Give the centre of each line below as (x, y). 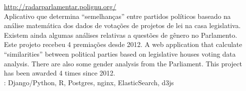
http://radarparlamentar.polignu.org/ (60, 6)
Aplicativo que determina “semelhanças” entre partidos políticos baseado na (117, 16)
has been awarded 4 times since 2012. (60, 73)
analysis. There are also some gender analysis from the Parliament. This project (123, 63)
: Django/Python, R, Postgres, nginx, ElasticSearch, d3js (89, 82)
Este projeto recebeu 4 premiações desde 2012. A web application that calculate (123, 44)
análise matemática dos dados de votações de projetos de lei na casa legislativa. (122, 25)
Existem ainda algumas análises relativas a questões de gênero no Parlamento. (121, 35)
